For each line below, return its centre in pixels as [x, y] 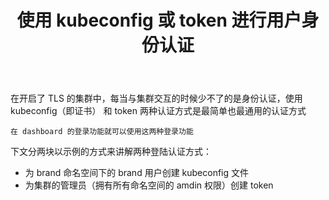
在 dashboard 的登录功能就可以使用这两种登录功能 [102, 132]
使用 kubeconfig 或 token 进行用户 [159, 20]
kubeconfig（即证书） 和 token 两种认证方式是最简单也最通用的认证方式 [158, 111]
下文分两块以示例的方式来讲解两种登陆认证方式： [111, 152]
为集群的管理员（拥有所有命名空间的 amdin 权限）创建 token [149, 185]
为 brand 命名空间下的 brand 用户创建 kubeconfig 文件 [137, 173]
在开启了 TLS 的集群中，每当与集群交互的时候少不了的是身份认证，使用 [156, 98]
